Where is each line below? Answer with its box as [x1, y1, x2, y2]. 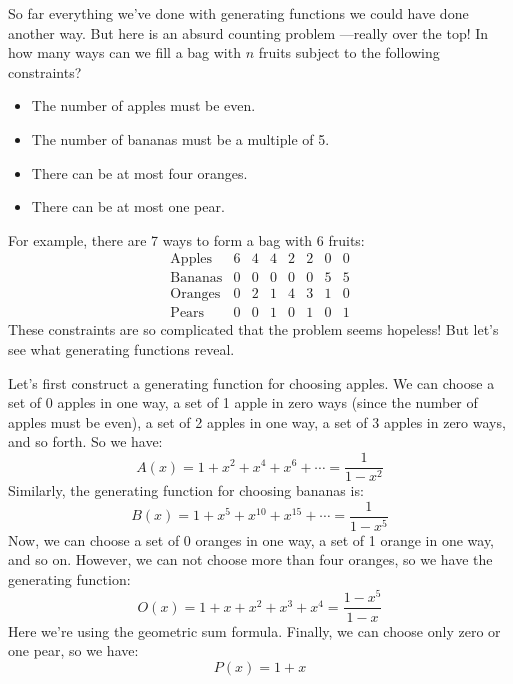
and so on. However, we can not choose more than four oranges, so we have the [8, 549, 493, 570]
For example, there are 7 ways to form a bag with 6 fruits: [8, 229, 365, 250]
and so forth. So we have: [8, 431, 163, 452]
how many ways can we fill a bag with [8, 42, 241, 63]
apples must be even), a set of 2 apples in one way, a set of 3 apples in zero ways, [8, 411, 506, 432]
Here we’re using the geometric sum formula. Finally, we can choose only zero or [8, 620, 501, 641]
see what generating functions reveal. [8, 339, 235, 360]
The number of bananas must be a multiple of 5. [31, 128, 330, 149]
